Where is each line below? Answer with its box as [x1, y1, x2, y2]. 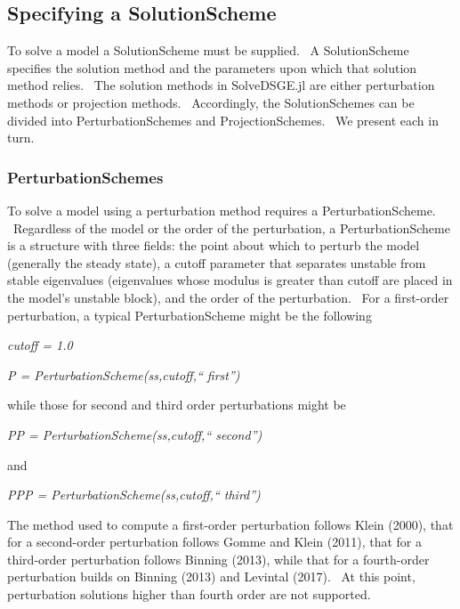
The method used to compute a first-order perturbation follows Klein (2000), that [7, 515, 454, 533]
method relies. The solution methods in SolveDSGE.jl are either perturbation [7, 76, 435, 94]
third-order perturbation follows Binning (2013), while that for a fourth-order [7, 549, 430, 568]
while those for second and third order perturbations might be [7, 395, 346, 414]
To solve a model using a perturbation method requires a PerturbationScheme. [7, 200, 436, 219]
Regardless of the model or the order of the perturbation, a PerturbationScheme [12, 218, 450, 237]
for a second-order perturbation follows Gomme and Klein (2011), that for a [7, 532, 423, 551]
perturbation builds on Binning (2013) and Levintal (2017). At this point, [7, 567, 416, 586]
